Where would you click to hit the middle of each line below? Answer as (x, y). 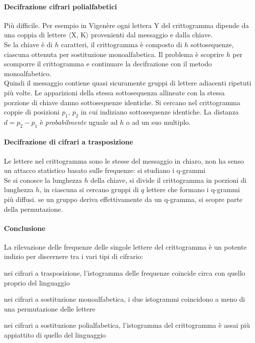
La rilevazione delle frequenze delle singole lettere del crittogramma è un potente (125, 246)
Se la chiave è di (28, 44)
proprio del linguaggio (37, 282)
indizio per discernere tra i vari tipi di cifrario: (74, 256)
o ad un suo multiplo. (158, 122)
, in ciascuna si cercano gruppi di (89, 189)
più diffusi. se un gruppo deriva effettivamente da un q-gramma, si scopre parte (123, 199)
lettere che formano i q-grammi (193, 189)
